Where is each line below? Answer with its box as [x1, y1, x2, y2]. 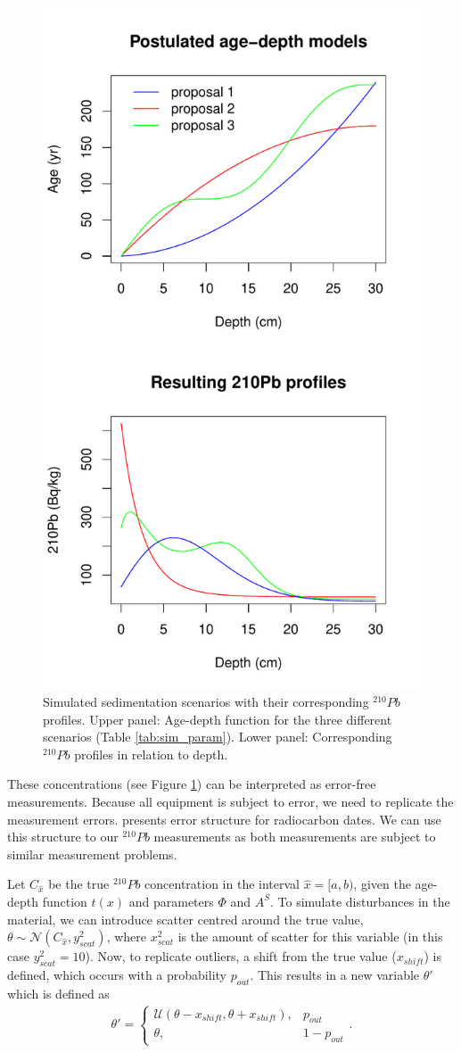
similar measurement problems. [7, 844, 177, 863]
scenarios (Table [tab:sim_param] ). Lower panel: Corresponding [43, 727, 392, 746]
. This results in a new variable [250, 965, 420, 983]
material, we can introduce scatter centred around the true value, [7, 909, 364, 928]
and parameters [128, 891, 214, 910]
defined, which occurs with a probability [7, 965, 226, 983]
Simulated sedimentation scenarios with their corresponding [43, 692, 369, 710]
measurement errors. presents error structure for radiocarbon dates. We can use [7, 809, 441, 828]
